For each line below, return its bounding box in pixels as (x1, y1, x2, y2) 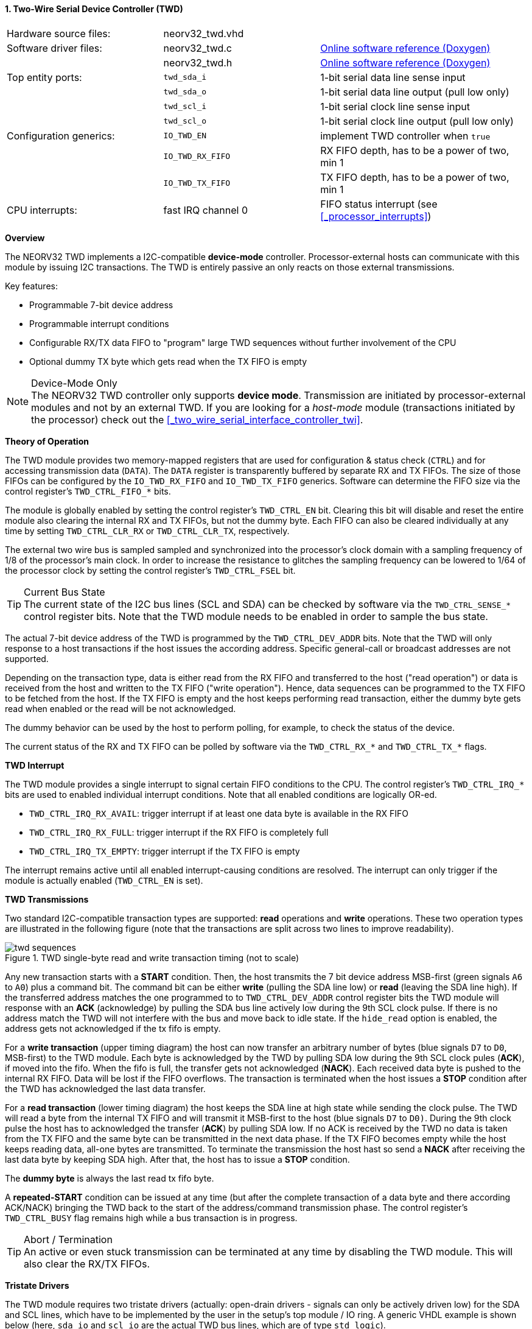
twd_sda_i (163, 72, 207, 82)
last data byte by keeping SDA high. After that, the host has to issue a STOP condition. (5, 1154, 350, 1165)
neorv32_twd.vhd (163, 27, 244, 40)
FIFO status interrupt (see (320, 197, 438, 210)
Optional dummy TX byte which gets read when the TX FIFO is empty (29, 356, 307, 367)
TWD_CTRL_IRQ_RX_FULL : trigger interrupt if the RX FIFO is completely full (29, 827, 329, 837)
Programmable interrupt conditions (29, 318, 169, 329)
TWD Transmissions (5, 894, 89, 904)
